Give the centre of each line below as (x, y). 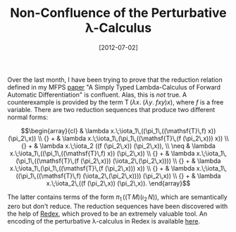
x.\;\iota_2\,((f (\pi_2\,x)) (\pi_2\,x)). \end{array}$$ (118, 183)
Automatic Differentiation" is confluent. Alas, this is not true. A (97, 94)
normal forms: (27, 117)
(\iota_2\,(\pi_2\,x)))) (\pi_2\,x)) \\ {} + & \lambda (152, 176)
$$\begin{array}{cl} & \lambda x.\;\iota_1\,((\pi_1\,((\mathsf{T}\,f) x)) (118, 130)
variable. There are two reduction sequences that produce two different (111, 109)
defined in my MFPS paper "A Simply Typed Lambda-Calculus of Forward (114, 87)
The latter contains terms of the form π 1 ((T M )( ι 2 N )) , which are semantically (117, 197)
